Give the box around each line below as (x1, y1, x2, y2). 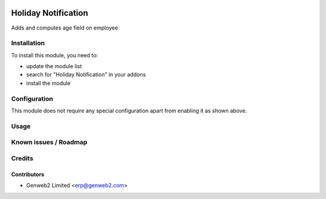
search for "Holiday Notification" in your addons (26, 71, 146, 78)
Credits (11, 154, 33, 162)
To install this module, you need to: (11, 51, 98, 58)
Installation (11, 39, 45, 48)
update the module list (26, 63, 82, 70)
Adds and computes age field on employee (11, 24, 118, 31)
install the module (26, 79, 71, 87)
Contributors (11, 171, 45, 178)
